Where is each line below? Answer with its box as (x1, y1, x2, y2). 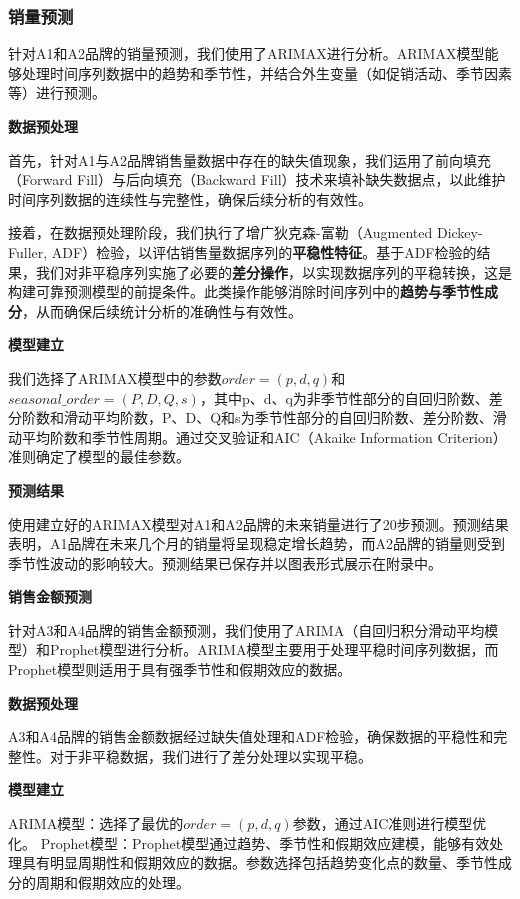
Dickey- (436, 222, 483, 243)
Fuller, (8, 241, 48, 262)
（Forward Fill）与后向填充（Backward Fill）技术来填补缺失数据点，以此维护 (8, 169, 506, 190)
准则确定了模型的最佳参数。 (8, 446, 190, 467)
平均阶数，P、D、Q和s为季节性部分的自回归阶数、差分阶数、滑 (91, 407, 507, 428)
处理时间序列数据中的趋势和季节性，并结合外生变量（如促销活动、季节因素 (21, 62, 512, 83)
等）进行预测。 (8, 82, 106, 103)
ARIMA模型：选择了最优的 (8, 813, 184, 834)
